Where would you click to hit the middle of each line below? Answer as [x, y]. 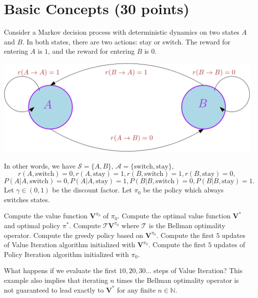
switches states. [27, 199]
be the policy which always [183, 190]
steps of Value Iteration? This [198, 270]
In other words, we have [40, 165]
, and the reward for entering [91, 51]
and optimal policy [32, 225]
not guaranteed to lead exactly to [54, 289]
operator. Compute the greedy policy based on [74, 235]
